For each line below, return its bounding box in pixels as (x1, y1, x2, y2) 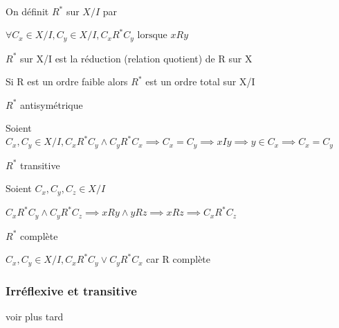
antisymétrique (19, 97, 83, 112)
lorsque (137, 31, 167, 41)
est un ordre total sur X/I (145, 74, 255, 89)
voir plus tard (6, 309, 64, 324)
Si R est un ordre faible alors (6, 74, 128, 89)
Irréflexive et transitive (6, 282, 137, 299)
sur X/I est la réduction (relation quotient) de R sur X (19, 51, 253, 65)
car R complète (146, 252, 211, 266)
